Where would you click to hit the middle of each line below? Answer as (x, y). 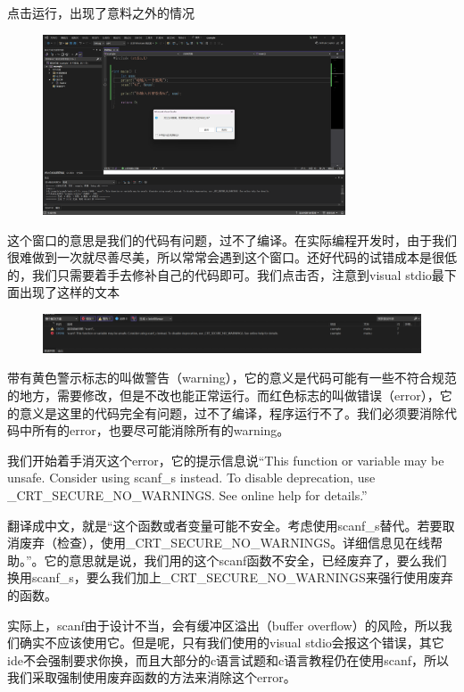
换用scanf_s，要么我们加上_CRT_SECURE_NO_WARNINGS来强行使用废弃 (230, 577)
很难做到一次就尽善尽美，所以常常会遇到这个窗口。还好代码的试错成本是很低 (232, 257)
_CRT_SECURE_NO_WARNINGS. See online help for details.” (187, 494)
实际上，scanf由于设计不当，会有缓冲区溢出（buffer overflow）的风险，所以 (224, 625)
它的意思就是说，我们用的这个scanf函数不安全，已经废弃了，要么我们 (245, 560)
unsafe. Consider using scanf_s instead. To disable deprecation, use (191, 478)
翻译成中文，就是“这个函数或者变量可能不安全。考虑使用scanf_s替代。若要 (225, 525)
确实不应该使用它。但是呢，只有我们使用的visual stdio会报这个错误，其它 (232, 643)
